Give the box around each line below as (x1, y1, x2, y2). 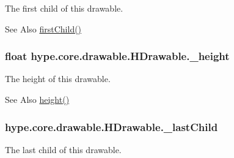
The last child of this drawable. (5, 143, 122, 156)
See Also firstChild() (5, 22, 82, 35)
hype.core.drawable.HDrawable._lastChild (5, 119, 218, 134)
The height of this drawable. (5, 72, 111, 85)
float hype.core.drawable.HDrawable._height (5, 48, 230, 64)
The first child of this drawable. (5, 2, 123, 14)
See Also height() (5, 93, 70, 105)
